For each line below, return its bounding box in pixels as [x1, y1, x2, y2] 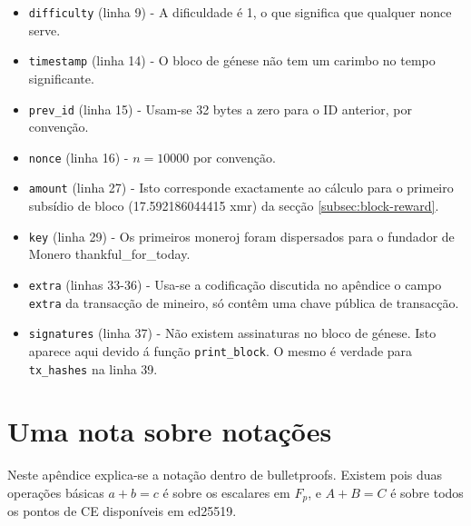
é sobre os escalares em [162, 482, 290, 501]
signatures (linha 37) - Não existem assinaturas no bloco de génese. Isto [28, 323, 437, 342]
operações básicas [7, 482, 104, 501]
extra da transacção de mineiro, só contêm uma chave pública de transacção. [28, 293, 459, 312]
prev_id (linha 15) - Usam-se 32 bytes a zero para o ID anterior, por [28, 99, 412, 118]
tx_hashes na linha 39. [28, 359, 158, 378]
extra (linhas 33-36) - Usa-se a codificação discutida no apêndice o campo [28, 274, 442, 293]
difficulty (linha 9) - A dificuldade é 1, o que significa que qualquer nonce [28, 3, 452, 21]
